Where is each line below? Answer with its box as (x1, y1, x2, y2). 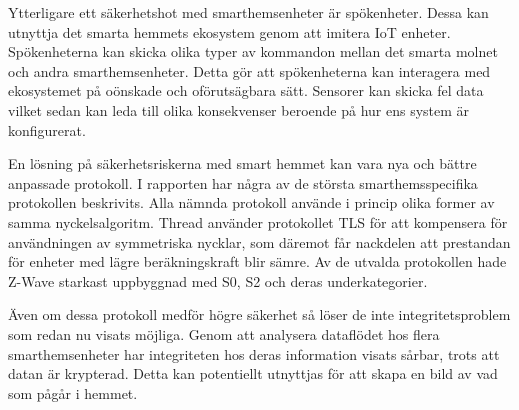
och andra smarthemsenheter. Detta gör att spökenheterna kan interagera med (8, 60, 491, 81)
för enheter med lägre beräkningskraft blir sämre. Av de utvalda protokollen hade (8, 251, 507, 272)
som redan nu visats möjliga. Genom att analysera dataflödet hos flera (8, 323, 440, 344)
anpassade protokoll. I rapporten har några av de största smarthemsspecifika (8, 172, 478, 193)
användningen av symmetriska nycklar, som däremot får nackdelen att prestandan (8, 231, 511, 252)
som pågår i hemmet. (8, 382, 138, 403)
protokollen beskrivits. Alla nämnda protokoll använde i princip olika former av (8, 192, 495, 213)
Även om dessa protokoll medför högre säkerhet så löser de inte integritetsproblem (8, 304, 511, 325)
